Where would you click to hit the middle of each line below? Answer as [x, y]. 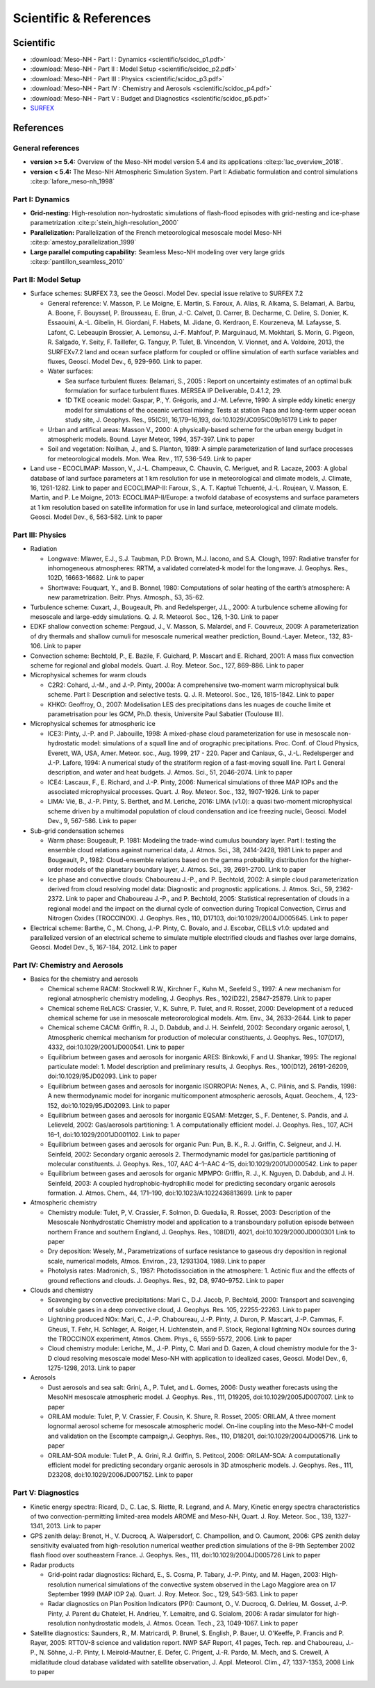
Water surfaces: [70, 371]
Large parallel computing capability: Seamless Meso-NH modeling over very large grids [157, 252]
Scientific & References [82, 18]
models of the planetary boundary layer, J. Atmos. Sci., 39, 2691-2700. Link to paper [185, 870]
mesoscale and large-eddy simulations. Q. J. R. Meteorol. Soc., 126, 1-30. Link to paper [155, 617]
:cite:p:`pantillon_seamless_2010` [77, 262]
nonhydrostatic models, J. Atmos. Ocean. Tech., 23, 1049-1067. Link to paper [188, 1623]
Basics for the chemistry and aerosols [84, 979]
